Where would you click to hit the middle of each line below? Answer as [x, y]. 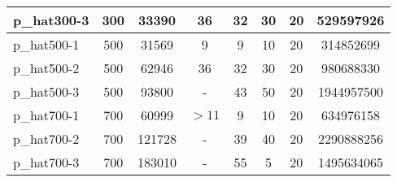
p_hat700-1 [46, 115]
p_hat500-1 [46, 44]
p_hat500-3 [46, 91]
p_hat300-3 [51, 20]
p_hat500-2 [46, 68]
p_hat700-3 [46, 162]
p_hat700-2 [46, 139]
